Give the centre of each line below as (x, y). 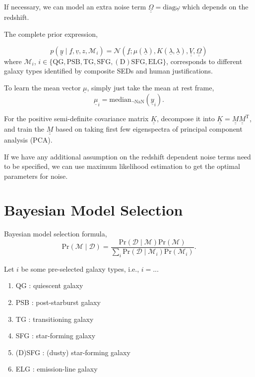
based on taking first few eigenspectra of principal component (149, 129)
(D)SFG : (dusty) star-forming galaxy (73, 352)
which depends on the (215, 6)
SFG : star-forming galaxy (56, 336)
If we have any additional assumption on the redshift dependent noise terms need (127, 156)
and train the (24, 129)
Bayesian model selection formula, (56, 234)
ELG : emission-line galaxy (57, 369)
